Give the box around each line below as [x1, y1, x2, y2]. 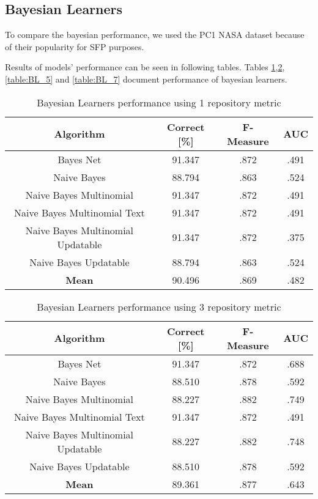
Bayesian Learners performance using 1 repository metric [37, 95, 281, 109]
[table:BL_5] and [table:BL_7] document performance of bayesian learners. [5, 72, 287, 85]
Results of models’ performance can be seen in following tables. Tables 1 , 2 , [5, 61, 285, 73]
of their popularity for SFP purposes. [5, 40, 144, 53]
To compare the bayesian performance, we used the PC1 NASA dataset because [5, 28, 305, 41]
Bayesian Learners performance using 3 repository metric [37, 299, 281, 314]
